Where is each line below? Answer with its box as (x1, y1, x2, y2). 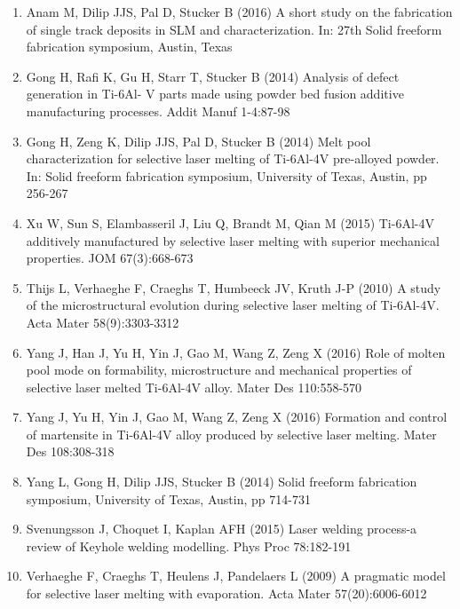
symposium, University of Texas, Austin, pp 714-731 (26, 489, 311, 508)
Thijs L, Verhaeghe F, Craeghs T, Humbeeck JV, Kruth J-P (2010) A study (26, 278, 441, 297)
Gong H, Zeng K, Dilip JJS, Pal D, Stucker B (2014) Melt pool (26, 131, 371, 150)
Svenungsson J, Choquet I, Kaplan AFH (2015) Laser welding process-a (26, 519, 417, 538)
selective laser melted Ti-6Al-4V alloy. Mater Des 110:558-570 (26, 377, 362, 396)
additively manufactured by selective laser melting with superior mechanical (26, 231, 440, 249)
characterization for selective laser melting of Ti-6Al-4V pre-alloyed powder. (26, 149, 440, 168)
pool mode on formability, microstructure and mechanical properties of (26, 360, 412, 379)
